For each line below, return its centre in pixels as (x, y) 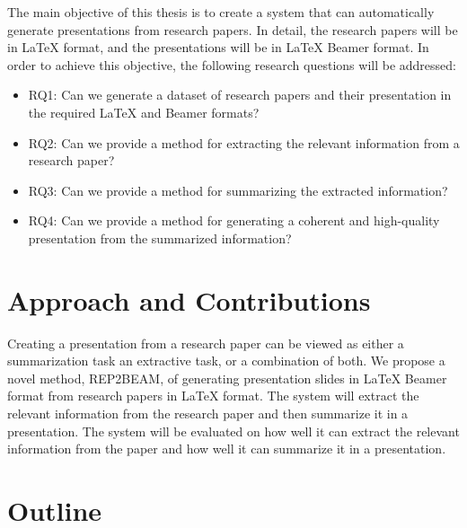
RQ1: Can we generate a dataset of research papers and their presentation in (240, 95)
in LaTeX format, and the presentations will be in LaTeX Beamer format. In (218, 47)
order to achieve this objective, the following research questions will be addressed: (232, 64)
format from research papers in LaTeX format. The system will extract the (213, 396)
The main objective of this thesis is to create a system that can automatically (221, 12)
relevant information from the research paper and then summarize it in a (208, 414)
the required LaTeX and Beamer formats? (144, 112)
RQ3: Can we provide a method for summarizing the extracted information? (238, 190)
